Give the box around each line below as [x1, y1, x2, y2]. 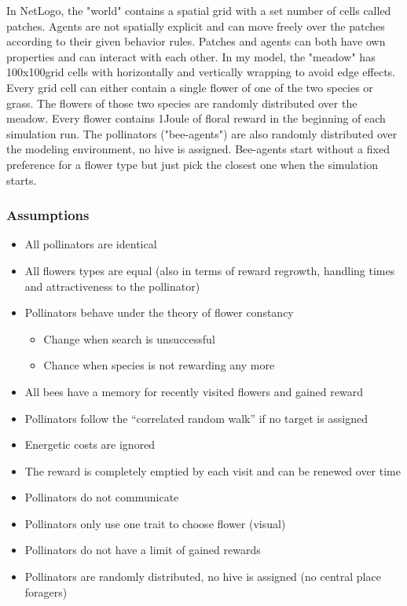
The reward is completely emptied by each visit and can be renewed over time [24, 462, 401, 479]
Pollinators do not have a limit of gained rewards [24, 542, 261, 558]
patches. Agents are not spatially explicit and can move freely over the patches [6, 17, 385, 34]
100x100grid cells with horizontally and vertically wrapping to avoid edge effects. [6, 64, 395, 80]
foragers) [24, 583, 68, 600]
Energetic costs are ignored [24, 436, 156, 453]
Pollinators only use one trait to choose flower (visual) [24, 515, 286, 531]
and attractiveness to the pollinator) [24, 277, 200, 294]
